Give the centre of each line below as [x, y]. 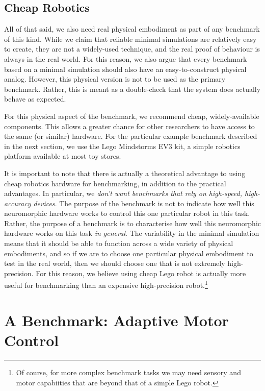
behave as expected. [35, 99]
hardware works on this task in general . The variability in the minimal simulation [132, 233]
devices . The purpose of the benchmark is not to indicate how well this [144, 203]
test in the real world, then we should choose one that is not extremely [115, 263]
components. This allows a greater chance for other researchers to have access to [129, 126]
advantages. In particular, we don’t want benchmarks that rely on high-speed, [123, 193]
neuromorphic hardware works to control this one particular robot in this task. [127, 213]
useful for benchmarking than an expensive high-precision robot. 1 [106, 284]
